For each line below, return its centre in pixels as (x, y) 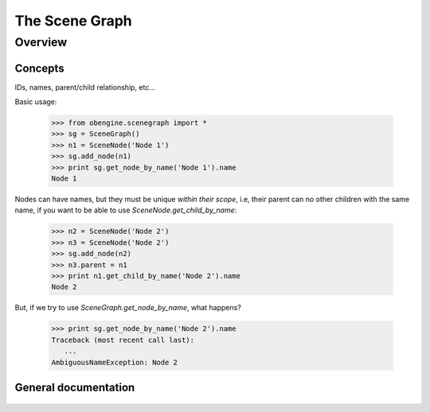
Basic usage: (36, 102)
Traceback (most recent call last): (123, 340)
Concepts (39, 68)
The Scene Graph (74, 21)
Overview (41, 42)
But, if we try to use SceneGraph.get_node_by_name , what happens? (128, 308)
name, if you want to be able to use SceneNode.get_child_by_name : (126, 210)
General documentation (75, 387)
